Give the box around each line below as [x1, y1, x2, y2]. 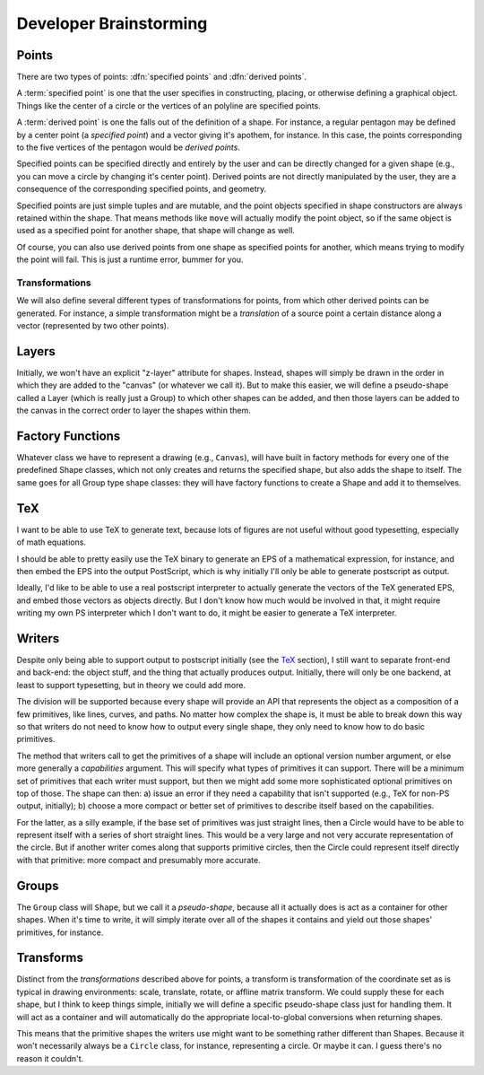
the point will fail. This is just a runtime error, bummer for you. [16, 254, 244, 265]
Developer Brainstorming [16, 13, 208, 33]
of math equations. [16, 537, 87, 547]
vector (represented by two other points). [16, 320, 169, 331]
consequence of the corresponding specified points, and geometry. [16, 184, 267, 195]
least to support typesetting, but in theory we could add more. [16, 679, 246, 690]
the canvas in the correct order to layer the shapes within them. [16, 405, 251, 416]
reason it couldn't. [16, 1053, 84, 1063]
